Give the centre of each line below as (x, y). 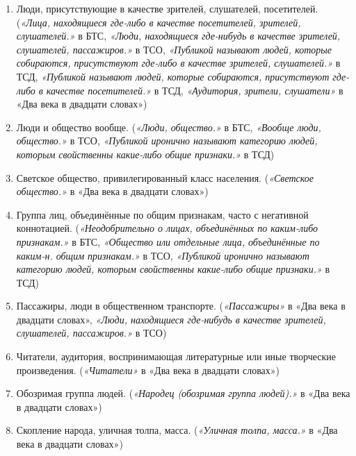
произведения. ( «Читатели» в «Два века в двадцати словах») (148, 370)
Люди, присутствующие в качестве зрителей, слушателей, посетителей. (167, 8)
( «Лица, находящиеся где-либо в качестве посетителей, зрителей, (159, 22)
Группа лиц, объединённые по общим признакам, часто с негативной (162, 214)
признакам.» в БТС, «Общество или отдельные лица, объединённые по (168, 241)
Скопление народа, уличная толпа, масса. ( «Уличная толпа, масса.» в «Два (177, 430)
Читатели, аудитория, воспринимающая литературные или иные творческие (176, 356)
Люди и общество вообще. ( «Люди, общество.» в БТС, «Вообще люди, (169, 127)
